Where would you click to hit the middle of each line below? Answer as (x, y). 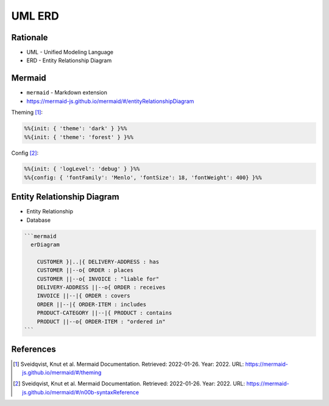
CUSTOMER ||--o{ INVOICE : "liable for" (98, 279)
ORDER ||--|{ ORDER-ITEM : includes (91, 304)
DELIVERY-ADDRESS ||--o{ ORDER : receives (101, 287)
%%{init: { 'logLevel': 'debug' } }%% (82, 169)
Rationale (30, 37)
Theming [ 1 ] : (27, 112)
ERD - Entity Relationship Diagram (69, 60)
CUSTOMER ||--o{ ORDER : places (85, 270)
